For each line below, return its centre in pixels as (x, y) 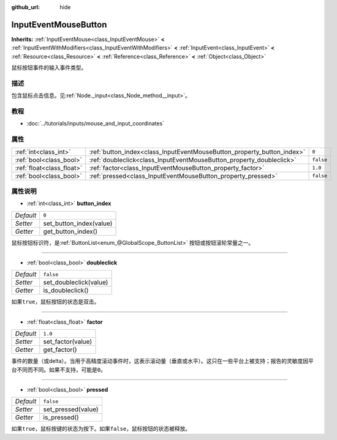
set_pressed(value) (71, 409)
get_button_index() (70, 231)
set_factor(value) (67, 341)
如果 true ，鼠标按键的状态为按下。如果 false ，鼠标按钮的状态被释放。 (101, 429)
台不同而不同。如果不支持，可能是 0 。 (59, 370)
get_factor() (60, 350)
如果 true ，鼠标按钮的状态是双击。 (55, 302)
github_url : (25, 7)
